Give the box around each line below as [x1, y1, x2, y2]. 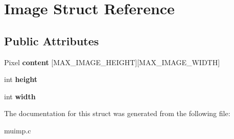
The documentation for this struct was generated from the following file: [4, 108, 230, 119]
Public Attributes [4, 33, 99, 48]
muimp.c [4, 125, 31, 135]
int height [4, 74, 38, 85]
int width [4, 91, 36, 101]
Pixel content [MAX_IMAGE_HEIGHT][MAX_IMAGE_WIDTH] [4, 57, 220, 67]
